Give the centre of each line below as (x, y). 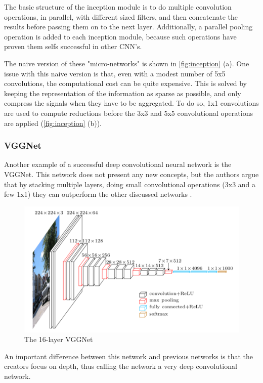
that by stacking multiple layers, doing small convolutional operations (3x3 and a (130, 184)
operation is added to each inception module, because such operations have (120, 36)
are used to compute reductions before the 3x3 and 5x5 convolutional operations (128, 113)
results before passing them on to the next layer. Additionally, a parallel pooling (128, 27)
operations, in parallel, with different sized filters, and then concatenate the (121, 16)
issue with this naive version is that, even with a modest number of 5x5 (115, 73)
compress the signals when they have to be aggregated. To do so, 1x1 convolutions (131, 103)
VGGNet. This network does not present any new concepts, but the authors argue (131, 174)
